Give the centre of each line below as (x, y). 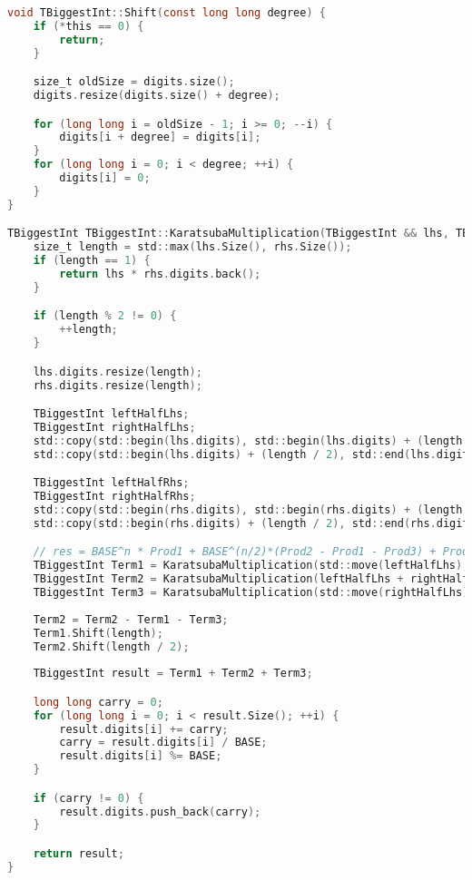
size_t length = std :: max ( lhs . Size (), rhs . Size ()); (192, 247)
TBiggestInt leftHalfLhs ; (111, 414)
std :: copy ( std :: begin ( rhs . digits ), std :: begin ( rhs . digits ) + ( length (248, 509)
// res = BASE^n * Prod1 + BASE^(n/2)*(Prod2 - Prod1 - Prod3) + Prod (251, 552)
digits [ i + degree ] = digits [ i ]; (160, 137)
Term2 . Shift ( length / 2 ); (111, 646)
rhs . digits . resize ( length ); (118, 385)
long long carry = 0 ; (98, 702)
